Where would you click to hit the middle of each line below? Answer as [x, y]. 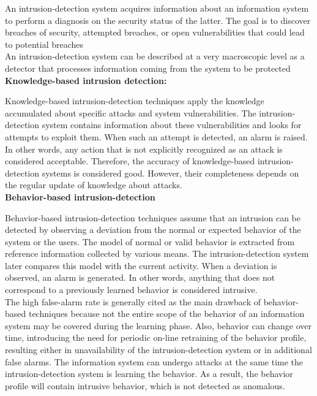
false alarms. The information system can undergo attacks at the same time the [154, 361]
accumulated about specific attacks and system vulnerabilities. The [131, 112]
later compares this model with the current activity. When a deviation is [141, 265]
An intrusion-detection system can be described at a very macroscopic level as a [155, 56]
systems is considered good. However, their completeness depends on [170, 173]
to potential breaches [44, 44]
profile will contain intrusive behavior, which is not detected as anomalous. [145, 385]
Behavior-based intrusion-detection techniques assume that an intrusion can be [153, 217]
